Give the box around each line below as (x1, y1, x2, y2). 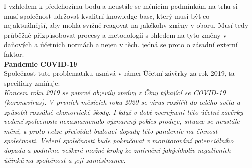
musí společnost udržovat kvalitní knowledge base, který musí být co (4, 10, 210, 21)
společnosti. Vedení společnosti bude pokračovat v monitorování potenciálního (4, 135, 234, 145)
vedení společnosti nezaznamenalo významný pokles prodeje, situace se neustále (4, 116, 240, 126)
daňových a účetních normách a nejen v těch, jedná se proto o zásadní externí (4, 39, 238, 49)
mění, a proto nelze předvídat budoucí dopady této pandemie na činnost (4, 125, 218, 136)
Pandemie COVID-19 (4, 58, 77, 69)
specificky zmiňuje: (4, 77, 60, 88)
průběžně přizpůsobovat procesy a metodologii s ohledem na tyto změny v (4, 29, 227, 40)
